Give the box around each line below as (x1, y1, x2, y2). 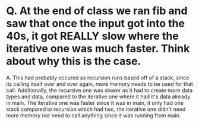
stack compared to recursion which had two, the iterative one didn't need (6, 105, 186, 113)
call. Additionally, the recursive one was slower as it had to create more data (6, 86, 193, 94)
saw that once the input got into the (6, 17, 185, 30)
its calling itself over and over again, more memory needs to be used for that (6, 80, 193, 87)
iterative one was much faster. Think (6, 42, 190, 56)
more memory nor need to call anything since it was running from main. (6, 111, 181, 119)
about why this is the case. (6, 55, 141, 68)
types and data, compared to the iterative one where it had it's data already (6, 93, 191, 100)
